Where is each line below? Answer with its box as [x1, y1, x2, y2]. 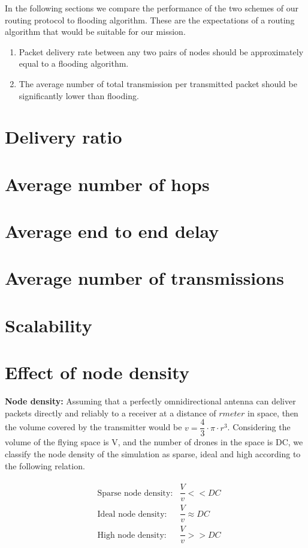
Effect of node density [5, 360, 189, 385]
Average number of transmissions [5, 266, 284, 290]
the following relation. [5, 459, 85, 472]
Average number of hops [5, 171, 210, 196]
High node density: [97, 531, 167, 540]
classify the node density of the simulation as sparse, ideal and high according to [5, 448, 301, 460]
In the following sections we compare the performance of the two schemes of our [5, 2, 298, 14]
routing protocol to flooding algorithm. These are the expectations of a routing [5, 13, 295, 26]
